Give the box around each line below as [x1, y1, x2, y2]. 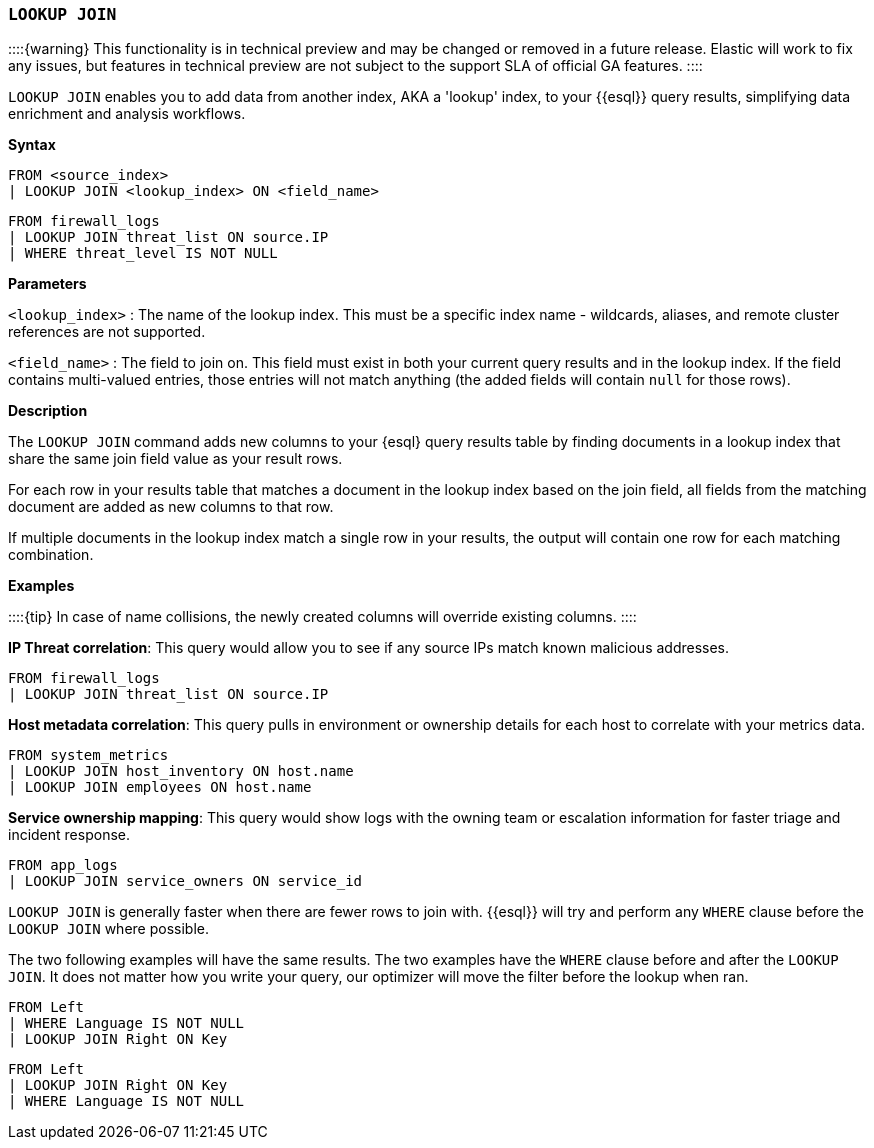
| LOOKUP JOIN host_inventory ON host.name [8, 763, 354, 780]
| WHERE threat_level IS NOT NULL [8, 245, 278, 262]
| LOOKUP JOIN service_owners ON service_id [8, 873, 363, 890]
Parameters [8, 275, 87, 293]
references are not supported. [8, 323, 206, 341]
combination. [8, 546, 94, 564]
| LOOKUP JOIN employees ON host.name [8, 779, 312, 796]
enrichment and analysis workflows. [8, 105, 246, 123]
